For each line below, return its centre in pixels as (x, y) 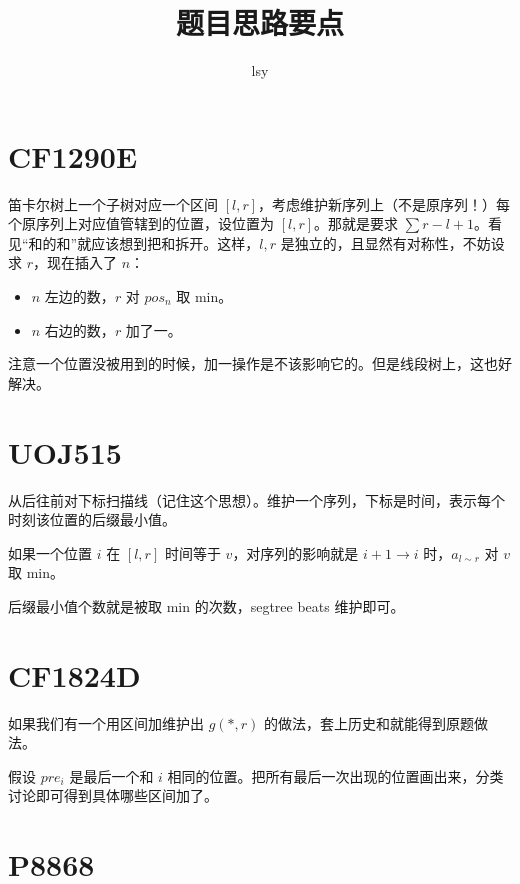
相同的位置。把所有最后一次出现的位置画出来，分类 (335, 775)
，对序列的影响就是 (295, 552)
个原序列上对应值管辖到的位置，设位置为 (141, 223)
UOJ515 (65, 451)
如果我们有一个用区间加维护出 (106, 722)
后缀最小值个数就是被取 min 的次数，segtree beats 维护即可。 (206, 605)
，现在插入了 (75, 262)
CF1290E (73, 155)
